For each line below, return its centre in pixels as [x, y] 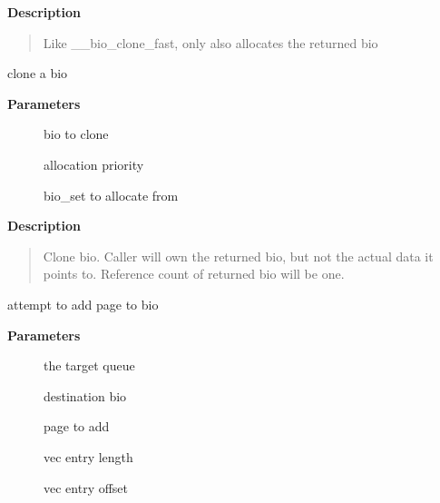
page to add [77, 426]
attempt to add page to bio [83, 304]
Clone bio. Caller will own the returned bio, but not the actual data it [238, 256]
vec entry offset [86, 487]
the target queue [89, 365]
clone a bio [38, 73]
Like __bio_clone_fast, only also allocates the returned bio [210, 42]
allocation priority [94, 164]
